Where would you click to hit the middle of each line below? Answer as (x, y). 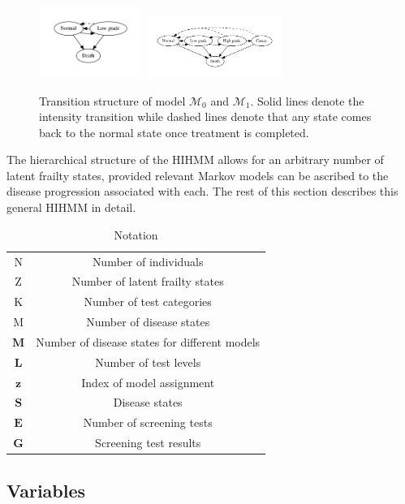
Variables (46, 490)
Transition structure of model (112, 100)
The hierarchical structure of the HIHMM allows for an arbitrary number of (195, 159)
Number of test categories (148, 302)
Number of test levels (148, 362)
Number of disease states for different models (148, 341)
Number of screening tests (148, 422)
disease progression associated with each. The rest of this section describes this (202, 191)
